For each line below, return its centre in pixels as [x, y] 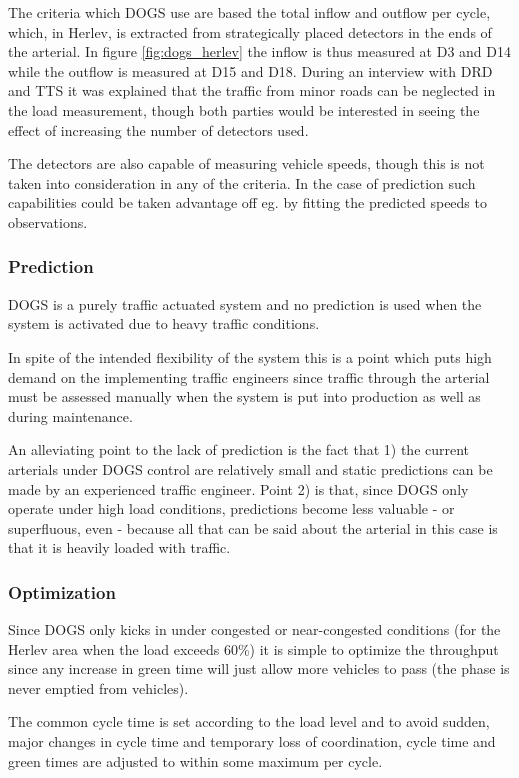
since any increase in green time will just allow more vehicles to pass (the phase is [259, 668]
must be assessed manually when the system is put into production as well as [244, 396]
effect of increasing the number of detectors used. [158, 129]
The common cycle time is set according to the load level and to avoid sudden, [249, 721]
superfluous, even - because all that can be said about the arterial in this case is [253, 527]
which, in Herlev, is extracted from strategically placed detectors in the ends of [250, 31]
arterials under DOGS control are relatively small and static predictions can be [250, 468]
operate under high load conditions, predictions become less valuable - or [231, 508]
